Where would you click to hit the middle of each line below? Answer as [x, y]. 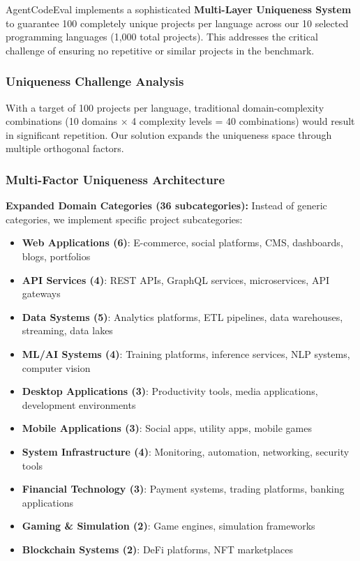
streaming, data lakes [67, 330]
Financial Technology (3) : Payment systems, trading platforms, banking [183, 489]
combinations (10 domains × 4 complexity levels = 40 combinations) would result [180, 121]
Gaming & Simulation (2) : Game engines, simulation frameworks [168, 526]
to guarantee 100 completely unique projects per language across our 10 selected [177, 23]
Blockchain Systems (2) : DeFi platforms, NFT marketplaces [157, 549]
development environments [79, 404]
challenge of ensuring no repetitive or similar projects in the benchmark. [160, 50]
